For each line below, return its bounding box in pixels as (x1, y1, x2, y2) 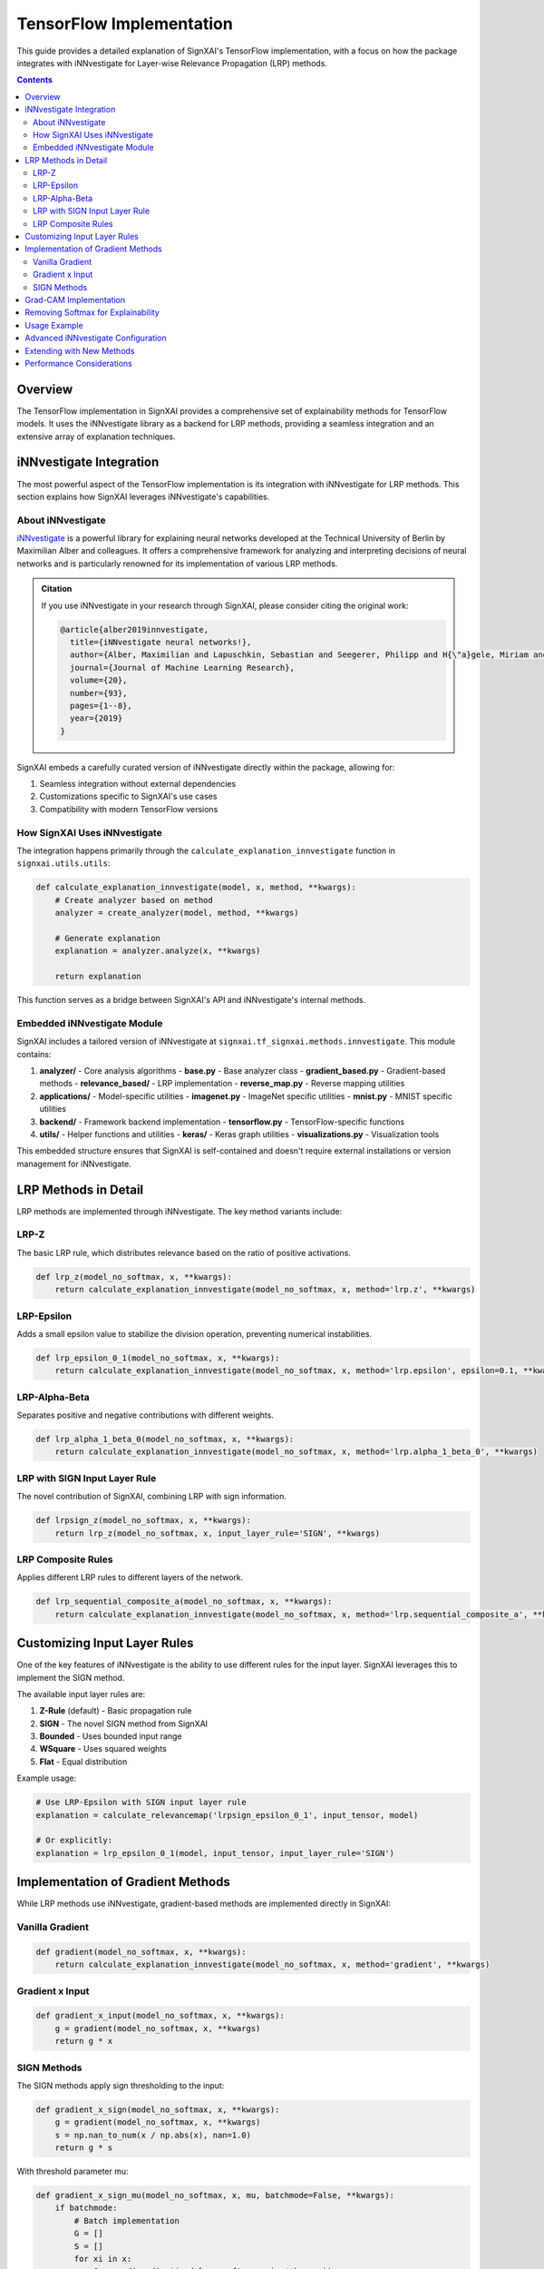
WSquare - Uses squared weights (39, 1743, 167, 1754)
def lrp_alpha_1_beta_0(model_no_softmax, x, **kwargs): (35, 1434, 295, 1445)
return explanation (54, 971, 142, 982)
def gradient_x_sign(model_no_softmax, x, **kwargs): (35, 2104, 280, 2115)
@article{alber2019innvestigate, (60, 624, 209, 634)
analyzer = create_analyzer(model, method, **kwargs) (54, 908, 299, 918)
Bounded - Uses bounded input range (39, 1731, 182, 1742)
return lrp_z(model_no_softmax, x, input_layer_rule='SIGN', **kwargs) (54, 1527, 381, 1538)
